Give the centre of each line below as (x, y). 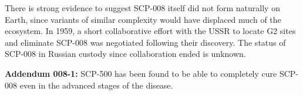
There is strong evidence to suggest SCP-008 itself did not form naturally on (142, 8)
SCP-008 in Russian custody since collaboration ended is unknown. (125, 54)
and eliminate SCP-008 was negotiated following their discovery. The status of (145, 42)
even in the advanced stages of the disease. (96, 85)
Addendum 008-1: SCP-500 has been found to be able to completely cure (141, 73)
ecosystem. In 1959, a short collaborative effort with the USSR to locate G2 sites (150, 31)
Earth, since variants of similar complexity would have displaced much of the (143, 19)
